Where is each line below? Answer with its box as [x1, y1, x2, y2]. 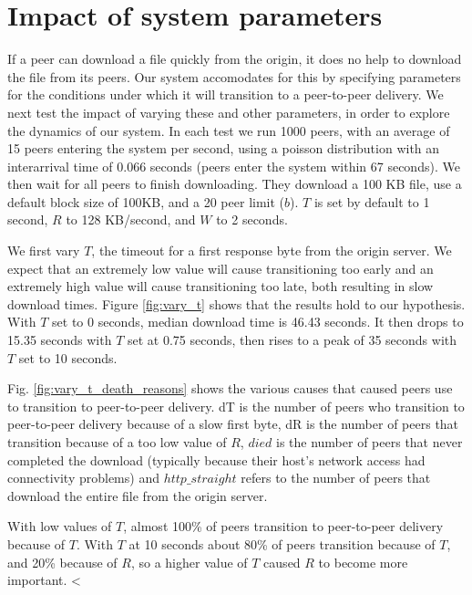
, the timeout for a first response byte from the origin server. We [91, 241, 452, 260]
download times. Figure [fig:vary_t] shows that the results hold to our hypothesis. [7, 294, 466, 313]
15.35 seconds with [7, 330, 112, 350]
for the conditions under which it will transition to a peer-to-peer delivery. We [7, 85, 444, 104]
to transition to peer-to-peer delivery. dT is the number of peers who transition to [7, 396, 465, 415]
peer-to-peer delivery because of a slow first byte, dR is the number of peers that [7, 414, 459, 433]
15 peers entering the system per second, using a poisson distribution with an [7, 139, 440, 158]
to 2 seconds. [216, 210, 288, 229]
